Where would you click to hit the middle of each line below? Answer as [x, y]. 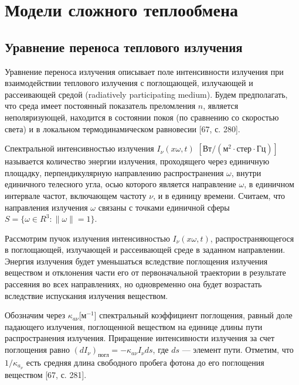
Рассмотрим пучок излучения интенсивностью [87, 238]
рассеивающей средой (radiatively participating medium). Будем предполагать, [146, 94]
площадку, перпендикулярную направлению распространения [114, 172]
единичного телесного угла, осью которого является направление [120, 184]
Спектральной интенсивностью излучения [79, 148]
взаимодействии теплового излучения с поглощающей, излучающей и [129, 83]
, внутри [246, 172]
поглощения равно [37, 350]
